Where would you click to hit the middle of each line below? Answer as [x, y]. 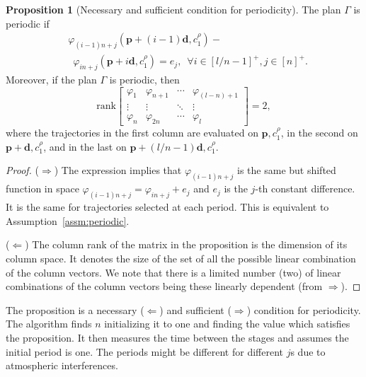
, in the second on [319, 133]
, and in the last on [85, 146]
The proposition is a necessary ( [75, 309]
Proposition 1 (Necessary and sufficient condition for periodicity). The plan [173, 9]
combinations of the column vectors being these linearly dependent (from [164, 286]
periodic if [28, 23]
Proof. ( [22, 170]
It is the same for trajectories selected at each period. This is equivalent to [167, 207]
